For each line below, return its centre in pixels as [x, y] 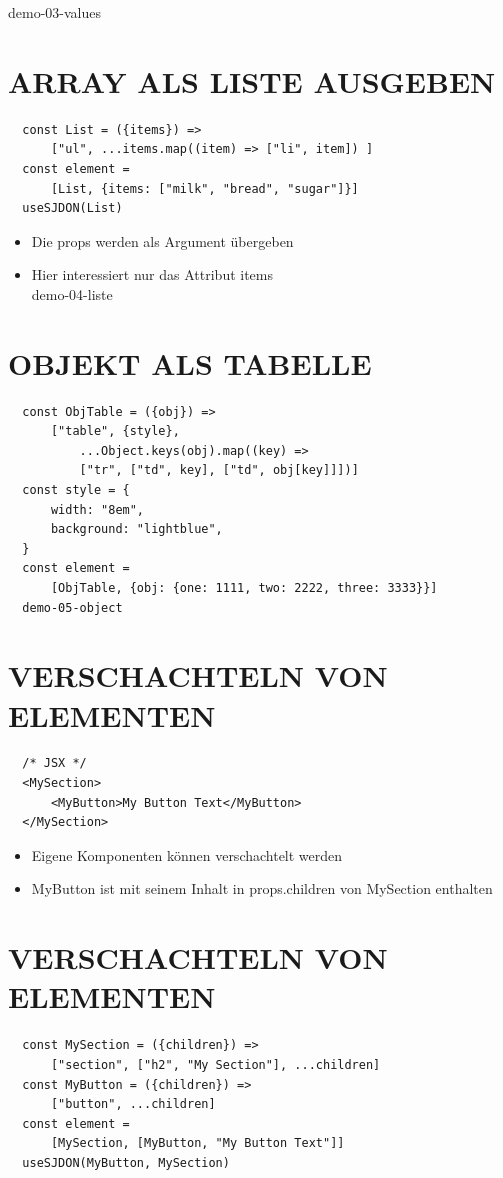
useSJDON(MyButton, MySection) [126, 1162]
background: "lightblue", [136, 529]
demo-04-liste [72, 293]
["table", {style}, [115, 431]
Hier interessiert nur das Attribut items [152, 274]
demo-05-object [72, 607]
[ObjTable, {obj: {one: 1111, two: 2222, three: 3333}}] [244, 587]
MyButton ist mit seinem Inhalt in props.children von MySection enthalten [262, 888]
